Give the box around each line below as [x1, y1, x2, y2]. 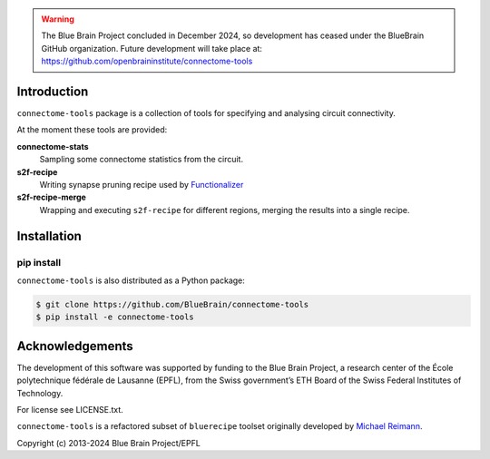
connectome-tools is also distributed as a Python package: [16, 275, 245, 286]
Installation [16, 228, 82, 244]
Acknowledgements [16, 338, 133, 354]
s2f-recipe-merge [16, 191, 86, 203]
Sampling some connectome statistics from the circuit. [39, 154, 244, 165]
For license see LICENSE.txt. [16, 405, 124, 415]
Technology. [16, 387, 64, 398]
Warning [41, 14, 74, 24]
